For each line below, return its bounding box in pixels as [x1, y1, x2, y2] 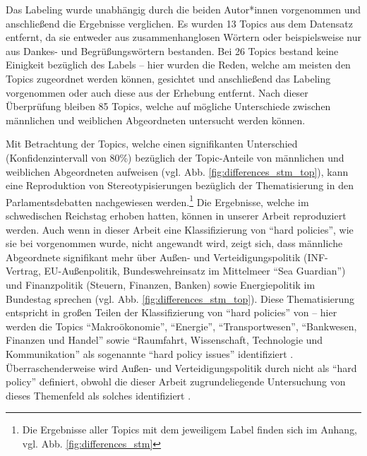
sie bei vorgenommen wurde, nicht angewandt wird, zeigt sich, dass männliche [6, 236, 343, 251]
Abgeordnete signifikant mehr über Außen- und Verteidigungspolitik [6, 249, 301, 264]
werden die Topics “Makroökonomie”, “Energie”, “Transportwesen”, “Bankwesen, [6, 318, 357, 333]
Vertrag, [6, 263, 41, 278]
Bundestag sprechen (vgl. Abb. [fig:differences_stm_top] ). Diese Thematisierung [6, 291, 355, 306]
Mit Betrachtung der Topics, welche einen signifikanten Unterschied [6, 136, 298, 151]
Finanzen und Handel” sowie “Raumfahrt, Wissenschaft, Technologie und [6, 332, 323, 347]
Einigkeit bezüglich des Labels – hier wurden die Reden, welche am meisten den [6, 57, 351, 72]
